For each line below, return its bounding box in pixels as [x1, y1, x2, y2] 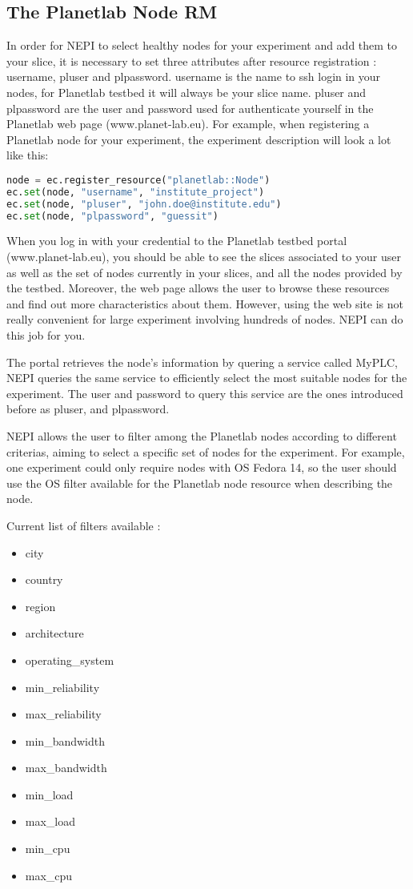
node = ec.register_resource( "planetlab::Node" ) [6, 174, 271, 186]
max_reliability [25, 706, 102, 722]
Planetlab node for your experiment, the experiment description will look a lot [6, 131, 391, 147]
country [25, 571, 63, 588]
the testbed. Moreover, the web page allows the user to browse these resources [6, 280, 390, 296]
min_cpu [25, 840, 70, 857]
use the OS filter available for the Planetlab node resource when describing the [6, 474, 393, 491]
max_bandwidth [25, 759, 107, 776]
